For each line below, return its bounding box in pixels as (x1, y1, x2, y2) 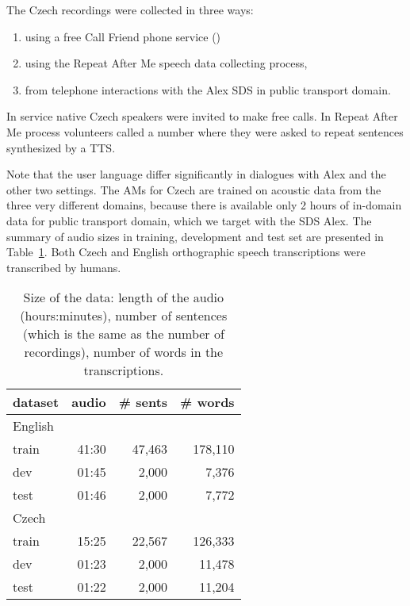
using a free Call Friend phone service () (25, 28, 221, 44)
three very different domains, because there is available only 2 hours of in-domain (6, 197, 402, 213)
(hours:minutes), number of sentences (20, 306, 228, 325)
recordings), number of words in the (24, 343, 224, 362)
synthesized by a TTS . (6, 139, 116, 155)
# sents (118, 393, 168, 412)
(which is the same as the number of (22, 324, 224, 343)
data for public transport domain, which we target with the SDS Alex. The (6, 212, 372, 228)
